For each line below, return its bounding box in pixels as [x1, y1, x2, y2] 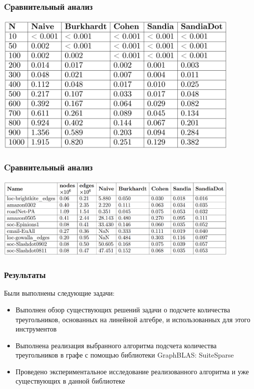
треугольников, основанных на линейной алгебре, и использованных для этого [15, 314, 251, 324]
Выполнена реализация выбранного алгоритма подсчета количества [15, 340, 217, 350]
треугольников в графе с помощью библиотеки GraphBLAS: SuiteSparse [15, 350, 234, 360]
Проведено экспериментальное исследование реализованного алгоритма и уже [15, 366, 249, 376]
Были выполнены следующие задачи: [4, 288, 115, 298]
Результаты [4, 269, 46, 281]
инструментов [15, 324, 57, 334]
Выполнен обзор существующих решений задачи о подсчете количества [15, 304, 230, 314]
